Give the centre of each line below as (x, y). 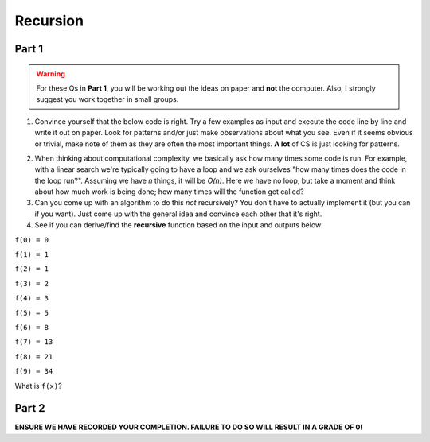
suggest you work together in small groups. (107, 99)
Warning (51, 74)
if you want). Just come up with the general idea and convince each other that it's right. (178, 214)
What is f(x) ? (39, 386)
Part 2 (30, 408)
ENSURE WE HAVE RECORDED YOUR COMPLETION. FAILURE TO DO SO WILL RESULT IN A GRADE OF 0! (189, 427)
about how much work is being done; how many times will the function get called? (169, 192)
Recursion (49, 21)
